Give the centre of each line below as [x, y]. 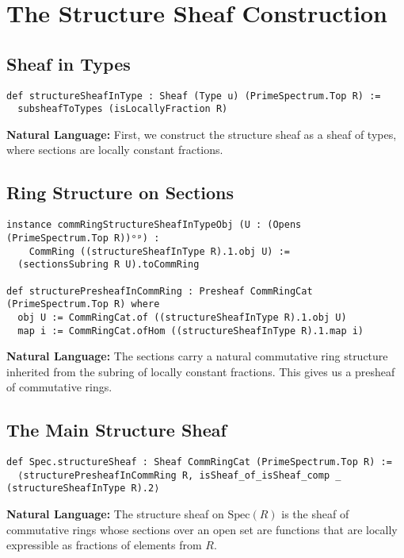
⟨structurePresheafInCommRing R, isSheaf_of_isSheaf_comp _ [179, 475]
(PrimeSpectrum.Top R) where [83, 304]
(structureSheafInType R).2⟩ [83, 489]
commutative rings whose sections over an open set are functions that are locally [202, 529]
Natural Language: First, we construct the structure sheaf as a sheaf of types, [202, 134]
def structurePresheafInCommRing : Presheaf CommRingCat [160, 291]
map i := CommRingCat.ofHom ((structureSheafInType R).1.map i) [191, 331]
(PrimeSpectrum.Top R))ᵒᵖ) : [83, 238]
